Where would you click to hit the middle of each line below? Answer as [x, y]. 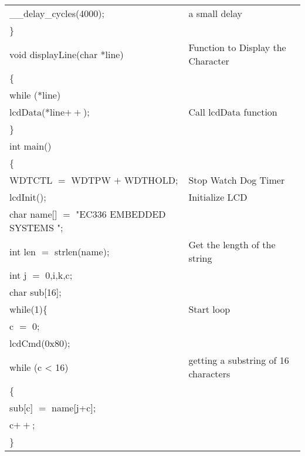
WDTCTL [31, 180]
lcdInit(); [28, 197]
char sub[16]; [35, 292]
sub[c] [21, 408]
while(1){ [28, 309]
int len [23, 251]
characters [209, 374]
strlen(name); [82, 251]
